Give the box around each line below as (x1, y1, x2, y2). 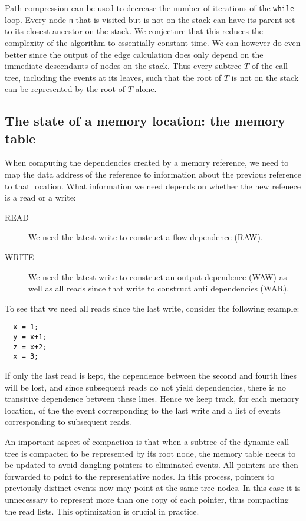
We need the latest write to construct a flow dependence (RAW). (28, 231, 263, 243)
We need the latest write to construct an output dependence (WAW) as (28, 270, 287, 283)
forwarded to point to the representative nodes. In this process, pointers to (5, 470, 275, 482)
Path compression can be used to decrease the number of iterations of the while (5, 2, 295, 14)
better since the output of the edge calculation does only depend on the (5, 48, 264, 60)
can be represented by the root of (5, 83, 125, 95)
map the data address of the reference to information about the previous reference (5, 168, 301, 181)
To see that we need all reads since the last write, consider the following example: (5, 302, 300, 314)
